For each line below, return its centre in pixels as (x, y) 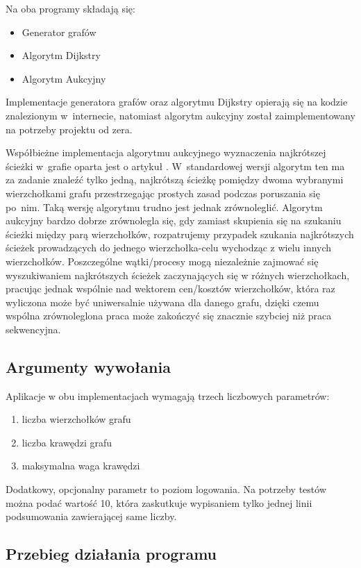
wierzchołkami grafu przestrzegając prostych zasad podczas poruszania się (163, 193)
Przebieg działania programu (111, 554)
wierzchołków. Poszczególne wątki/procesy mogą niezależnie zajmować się (162, 261)
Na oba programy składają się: (70, 8)
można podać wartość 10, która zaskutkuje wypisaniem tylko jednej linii (159, 502)
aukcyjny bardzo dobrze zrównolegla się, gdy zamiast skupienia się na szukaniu (174, 220)
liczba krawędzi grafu (67, 442)
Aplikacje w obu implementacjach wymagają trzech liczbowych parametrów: (168, 395)
